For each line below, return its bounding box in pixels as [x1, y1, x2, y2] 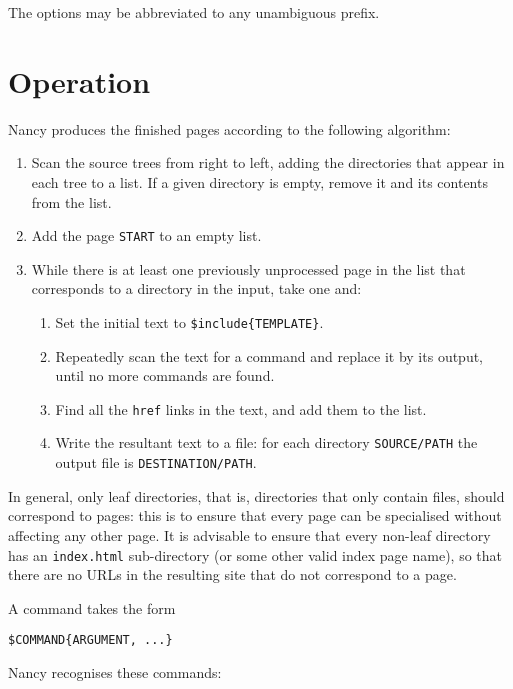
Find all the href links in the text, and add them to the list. [55, 398, 427, 419]
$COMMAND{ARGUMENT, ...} [8, 633, 173, 648]
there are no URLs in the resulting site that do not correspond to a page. [8, 564, 457, 585]
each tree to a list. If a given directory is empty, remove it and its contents [31, 171, 488, 192]
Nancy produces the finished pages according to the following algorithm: [8, 118, 451, 139]
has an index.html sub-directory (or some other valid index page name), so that [8, 544, 503, 565]
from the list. [31, 191, 112, 212]
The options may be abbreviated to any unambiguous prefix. [8, 2, 380, 22]
